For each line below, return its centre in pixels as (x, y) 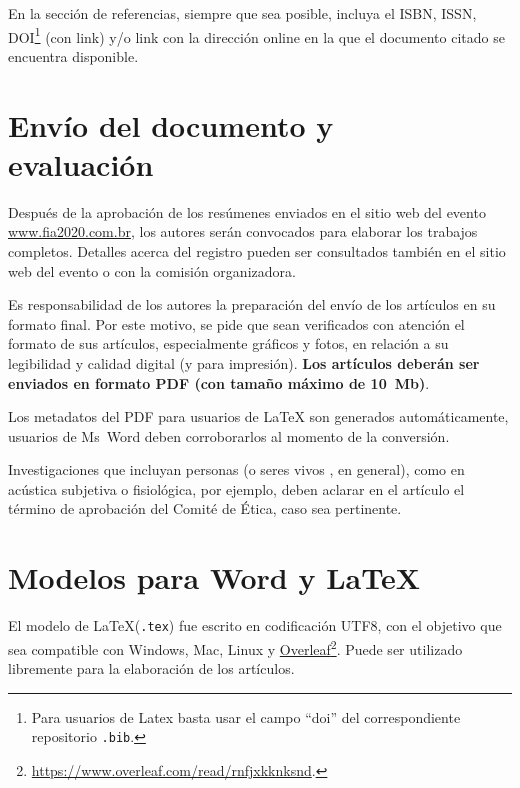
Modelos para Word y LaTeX (214, 577)
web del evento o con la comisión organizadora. (152, 270)
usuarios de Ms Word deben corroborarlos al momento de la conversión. (229, 435)
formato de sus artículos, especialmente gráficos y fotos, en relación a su (228, 343)
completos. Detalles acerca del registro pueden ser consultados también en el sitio (257, 250)
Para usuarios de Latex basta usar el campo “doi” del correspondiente (246, 716)
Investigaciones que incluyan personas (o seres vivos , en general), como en (236, 469)
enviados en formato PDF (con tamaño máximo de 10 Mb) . (219, 382)
